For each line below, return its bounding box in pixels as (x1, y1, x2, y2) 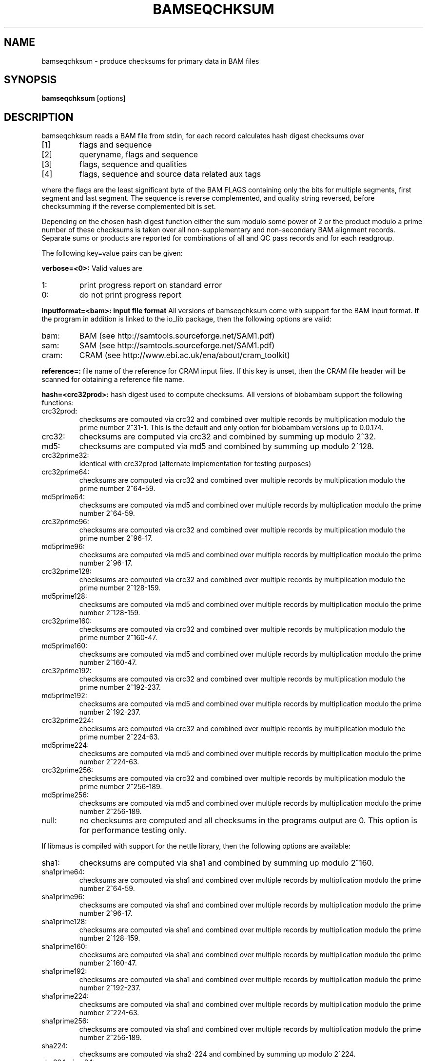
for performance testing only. (79, 825, 187, 835)
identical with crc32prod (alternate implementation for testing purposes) (79, 459, 311, 468)
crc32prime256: (41, 766, 93, 775)
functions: (41, 398, 74, 407)
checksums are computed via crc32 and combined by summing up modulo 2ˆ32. (79, 432, 376, 442)
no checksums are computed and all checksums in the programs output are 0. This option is (79, 815, 417, 826)
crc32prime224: (41, 716, 94, 725)
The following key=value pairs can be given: (41, 249, 183, 258)
